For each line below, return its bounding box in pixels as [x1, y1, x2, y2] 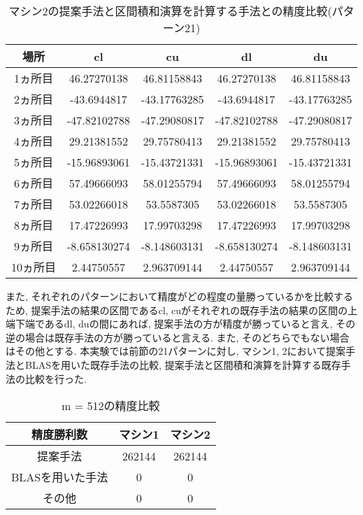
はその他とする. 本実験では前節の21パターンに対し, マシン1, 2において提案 [6, 344, 346, 358]
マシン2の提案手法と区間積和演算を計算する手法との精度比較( [8, 3, 332, 19]
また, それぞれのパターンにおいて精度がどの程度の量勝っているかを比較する [6, 289, 353, 303]
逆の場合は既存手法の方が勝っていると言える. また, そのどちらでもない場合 [6, 330, 350, 344]
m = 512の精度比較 [62, 397, 160, 414]
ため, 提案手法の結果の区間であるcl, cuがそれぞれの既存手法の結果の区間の [6, 302, 348, 317]
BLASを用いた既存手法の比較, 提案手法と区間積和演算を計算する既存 [24, 357, 341, 372]
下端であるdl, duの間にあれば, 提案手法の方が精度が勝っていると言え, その [15, 316, 356, 331]
